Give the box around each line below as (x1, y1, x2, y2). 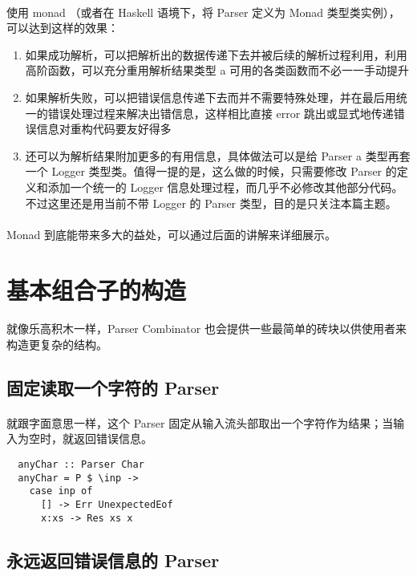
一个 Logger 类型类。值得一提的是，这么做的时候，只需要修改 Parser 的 (25, 163, 397, 180)
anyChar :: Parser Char (18, 459, 144, 471)
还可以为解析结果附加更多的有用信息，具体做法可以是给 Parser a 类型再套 (25, 147, 411, 164)
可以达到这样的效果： (6, 19, 119, 36)
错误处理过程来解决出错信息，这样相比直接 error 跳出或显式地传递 (47, 104, 394, 121)
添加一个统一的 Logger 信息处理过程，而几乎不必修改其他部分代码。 (47, 178, 403, 195)
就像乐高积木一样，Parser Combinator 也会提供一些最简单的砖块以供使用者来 (6, 320, 407, 337)
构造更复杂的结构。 (6, 335, 107, 352)
